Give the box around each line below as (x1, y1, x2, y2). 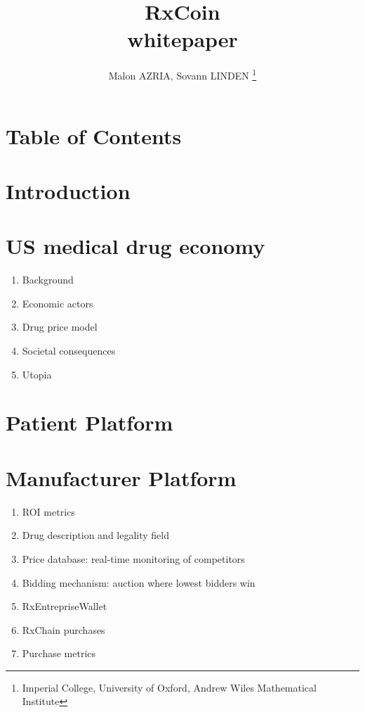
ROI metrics (22, 504, 75, 519)
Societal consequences (22, 343, 116, 358)
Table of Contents (6, 121, 182, 150)
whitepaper (127, 25, 238, 53)
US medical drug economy (6, 231, 265, 260)
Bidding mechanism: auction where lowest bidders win (22, 575, 255, 590)
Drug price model (22, 319, 98, 334)
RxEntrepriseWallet (22, 599, 107, 614)
